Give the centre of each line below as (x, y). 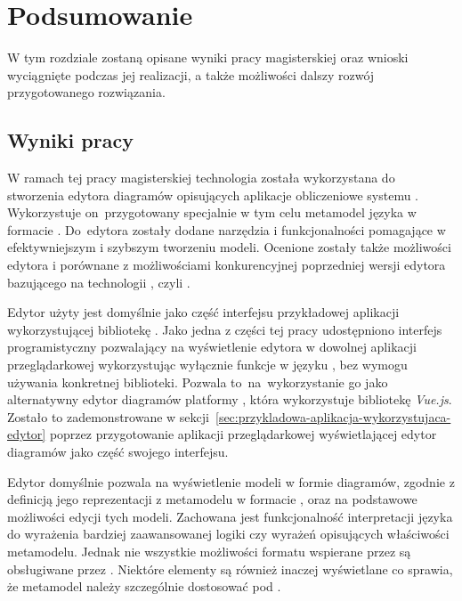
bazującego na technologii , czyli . (99, 282)
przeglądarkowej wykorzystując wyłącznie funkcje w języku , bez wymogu (207, 365)
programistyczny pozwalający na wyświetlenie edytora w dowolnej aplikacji (212, 347)
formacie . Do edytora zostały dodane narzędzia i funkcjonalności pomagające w (227, 229)
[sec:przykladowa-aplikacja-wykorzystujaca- (333, 416)
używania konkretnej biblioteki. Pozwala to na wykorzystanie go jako (198, 382)
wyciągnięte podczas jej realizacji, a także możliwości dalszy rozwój (191, 74)
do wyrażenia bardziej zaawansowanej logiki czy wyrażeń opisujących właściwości (228, 534)
